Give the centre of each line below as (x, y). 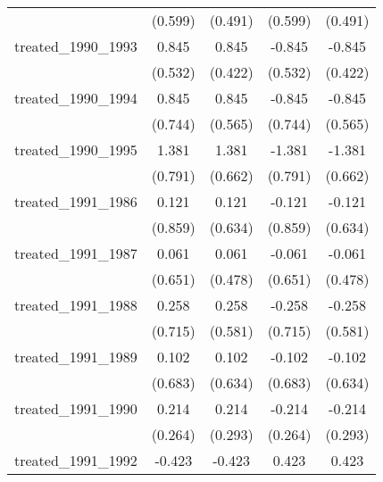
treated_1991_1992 (76, 460)
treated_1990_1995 (76, 150)
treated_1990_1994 (76, 98)
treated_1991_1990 (76, 408)
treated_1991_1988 (76, 305)
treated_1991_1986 (76, 201)
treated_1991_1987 (76, 253)
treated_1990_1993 (76, 46)
